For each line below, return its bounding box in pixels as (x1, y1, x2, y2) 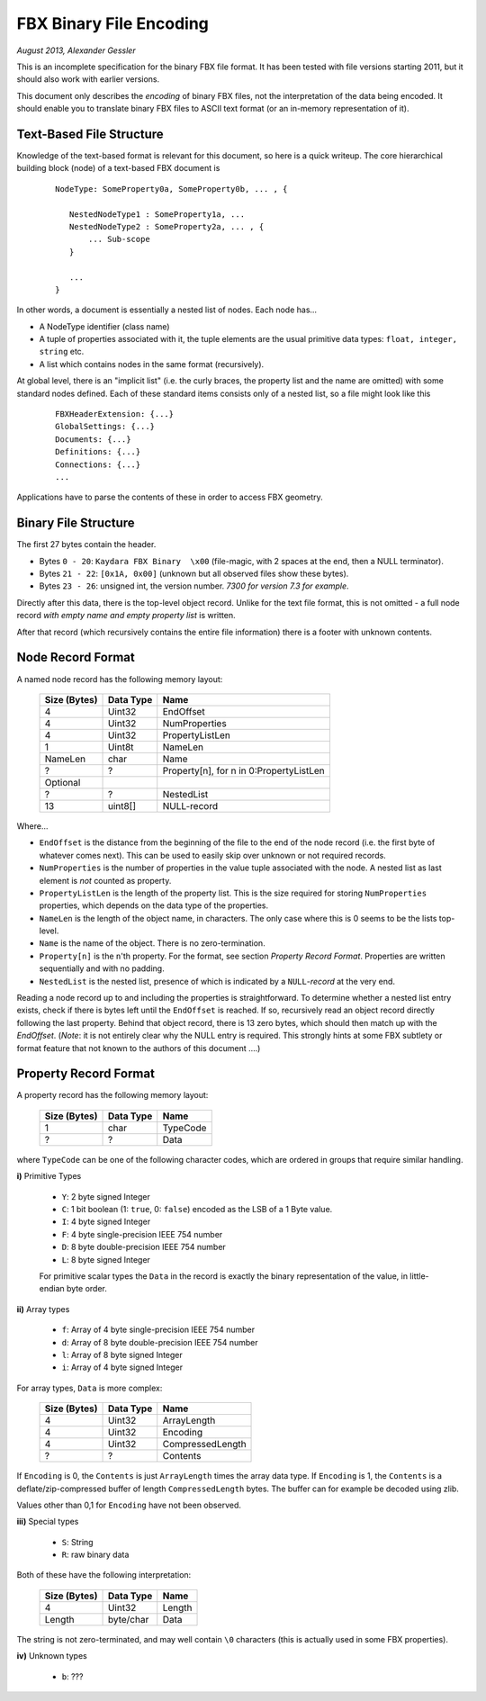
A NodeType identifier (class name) (39, 320, 170, 332)
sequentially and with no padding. (39, 963, 166, 974)
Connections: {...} (55, 459, 141, 470)
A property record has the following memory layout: (16, 1090, 209, 1101)
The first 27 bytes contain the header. (16, 539, 157, 550)
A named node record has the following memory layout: (16, 673, 223, 684)
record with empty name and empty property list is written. (16, 610, 236, 621)
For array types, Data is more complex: (16, 1382, 163, 1393)
